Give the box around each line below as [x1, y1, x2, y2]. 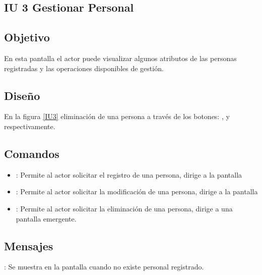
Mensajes [4, 238, 53, 253]
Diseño [4, 87, 40, 103]
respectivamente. [4, 121, 55, 131]
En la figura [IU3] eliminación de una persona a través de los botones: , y [4, 111, 230, 122]
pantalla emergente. [16, 213, 77, 224]
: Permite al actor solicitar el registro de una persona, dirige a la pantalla [16, 169, 242, 180]
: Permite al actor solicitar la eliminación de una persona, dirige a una [16, 203, 233, 213]
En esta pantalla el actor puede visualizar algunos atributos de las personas [4, 52, 237, 63]
